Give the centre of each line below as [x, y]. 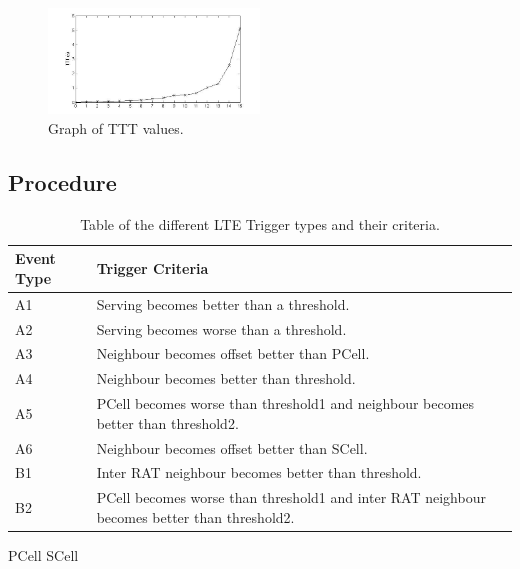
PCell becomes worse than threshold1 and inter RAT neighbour [291, 497]
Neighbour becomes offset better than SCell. [232, 447]
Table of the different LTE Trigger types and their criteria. [260, 223]
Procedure [62, 181]
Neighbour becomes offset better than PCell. [233, 353]
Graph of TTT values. [116, 127]
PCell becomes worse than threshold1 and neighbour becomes [285, 403]
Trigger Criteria [152, 268]
